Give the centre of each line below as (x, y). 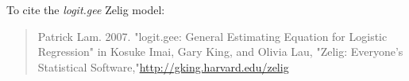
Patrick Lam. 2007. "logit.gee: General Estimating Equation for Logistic (212, 36)
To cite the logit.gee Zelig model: (86, 9)
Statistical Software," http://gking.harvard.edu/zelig (163, 66)
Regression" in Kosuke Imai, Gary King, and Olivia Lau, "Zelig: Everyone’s (220, 52)
